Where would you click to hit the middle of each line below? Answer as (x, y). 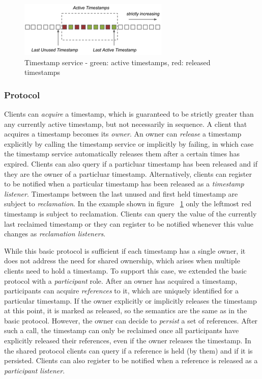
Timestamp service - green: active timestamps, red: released (118, 62)
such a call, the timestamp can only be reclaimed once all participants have (122, 330)
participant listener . (35, 370)
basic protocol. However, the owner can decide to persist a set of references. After (131, 320)
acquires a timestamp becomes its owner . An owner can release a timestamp (123, 134)
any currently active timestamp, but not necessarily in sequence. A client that (126, 124)
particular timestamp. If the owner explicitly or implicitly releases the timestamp (130, 300)
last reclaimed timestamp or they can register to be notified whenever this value (129, 223)
